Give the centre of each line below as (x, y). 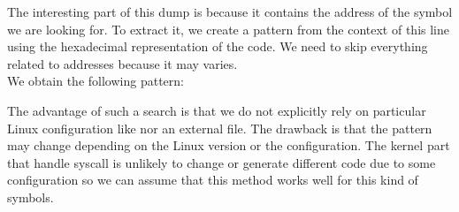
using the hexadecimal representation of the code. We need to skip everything (218, 46)
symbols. (31, 197)
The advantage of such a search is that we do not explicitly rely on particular (217, 110)
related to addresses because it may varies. (122, 63)
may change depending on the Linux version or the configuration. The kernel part (229, 145)
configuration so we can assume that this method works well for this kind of (213, 180)
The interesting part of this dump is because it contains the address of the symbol (230, 11)
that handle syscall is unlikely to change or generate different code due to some (222, 162)
